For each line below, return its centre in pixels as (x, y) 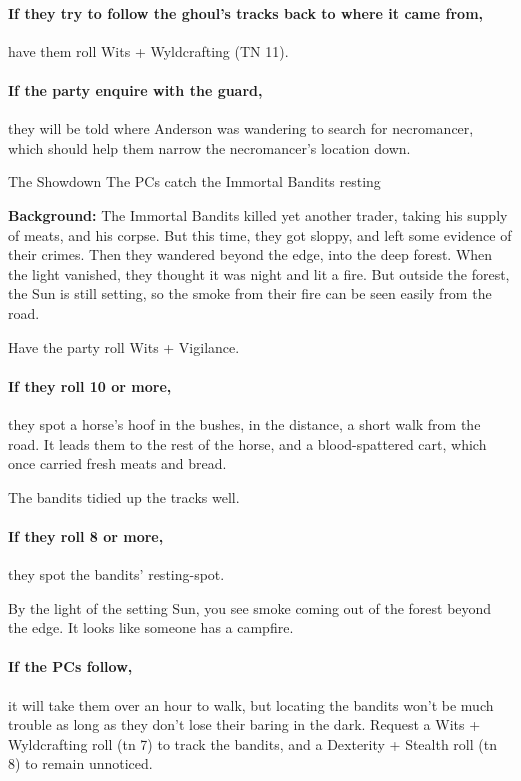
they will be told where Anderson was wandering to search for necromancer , (241, 128)
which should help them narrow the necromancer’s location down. (209, 147)
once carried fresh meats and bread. (117, 463)
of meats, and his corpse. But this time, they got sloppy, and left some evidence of (260, 234)
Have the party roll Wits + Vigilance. (124, 346)
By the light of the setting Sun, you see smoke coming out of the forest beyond (250, 607)
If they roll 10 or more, (90, 385)
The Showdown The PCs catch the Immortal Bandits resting (194, 181)
